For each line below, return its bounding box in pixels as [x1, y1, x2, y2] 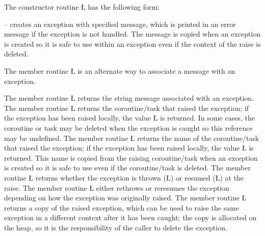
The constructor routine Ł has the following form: [4, 2, 160, 12]
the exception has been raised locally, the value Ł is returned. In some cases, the [4, 112, 255, 123]
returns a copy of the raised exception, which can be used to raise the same [4, 202, 239, 213]
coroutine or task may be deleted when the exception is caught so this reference [4, 122, 253, 133]
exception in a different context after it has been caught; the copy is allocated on [4, 212, 257, 223]
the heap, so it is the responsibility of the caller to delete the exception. [4, 222, 227, 232]
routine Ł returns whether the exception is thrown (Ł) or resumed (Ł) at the [4, 172, 244, 183]
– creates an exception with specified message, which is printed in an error [4, 18, 236, 29]
